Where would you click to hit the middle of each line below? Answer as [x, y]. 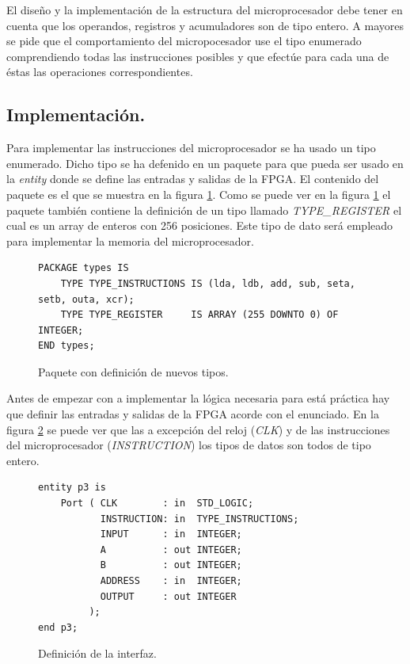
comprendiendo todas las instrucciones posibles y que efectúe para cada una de [198, 56]
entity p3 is [72, 488]
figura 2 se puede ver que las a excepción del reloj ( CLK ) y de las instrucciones [198, 429]
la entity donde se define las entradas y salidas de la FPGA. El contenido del [193, 179]
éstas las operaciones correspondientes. [100, 72]
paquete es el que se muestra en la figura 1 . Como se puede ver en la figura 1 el [199, 194]
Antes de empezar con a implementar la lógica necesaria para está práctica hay [198, 398]
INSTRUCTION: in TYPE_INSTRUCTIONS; [199, 519]
